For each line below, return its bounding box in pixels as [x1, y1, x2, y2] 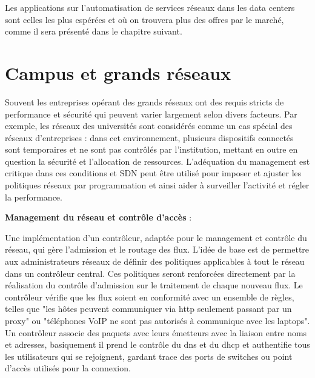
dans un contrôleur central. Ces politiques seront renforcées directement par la [5, 267, 296, 279]
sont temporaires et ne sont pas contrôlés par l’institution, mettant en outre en [5, 143, 298, 156]
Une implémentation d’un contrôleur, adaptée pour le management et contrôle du [5, 231, 307, 244]
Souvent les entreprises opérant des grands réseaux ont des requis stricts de [5, 95, 284, 108]
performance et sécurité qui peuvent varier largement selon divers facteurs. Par [5, 107, 297, 120]
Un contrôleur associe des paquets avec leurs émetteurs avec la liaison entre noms [5, 326, 307, 339]
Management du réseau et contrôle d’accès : [5, 211, 192, 224]
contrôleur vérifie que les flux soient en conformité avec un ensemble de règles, [5, 290, 294, 303]
